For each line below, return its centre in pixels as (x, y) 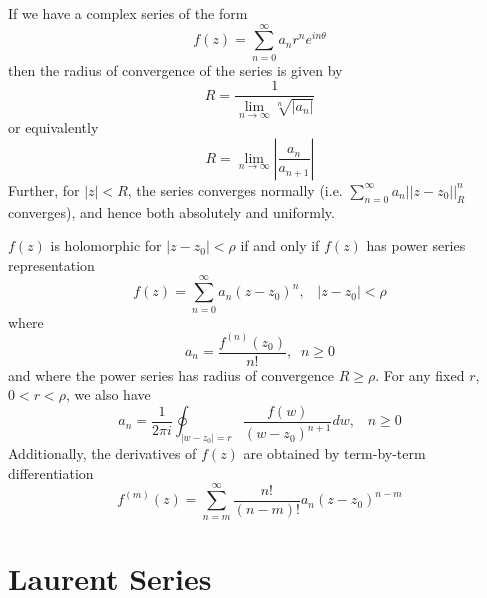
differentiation (51, 472)
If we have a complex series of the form (128, 13)
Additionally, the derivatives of (102, 453)
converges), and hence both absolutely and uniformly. (171, 211)
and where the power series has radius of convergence (171, 374)
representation (51, 264)
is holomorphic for (106, 245)
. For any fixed (420, 374)
